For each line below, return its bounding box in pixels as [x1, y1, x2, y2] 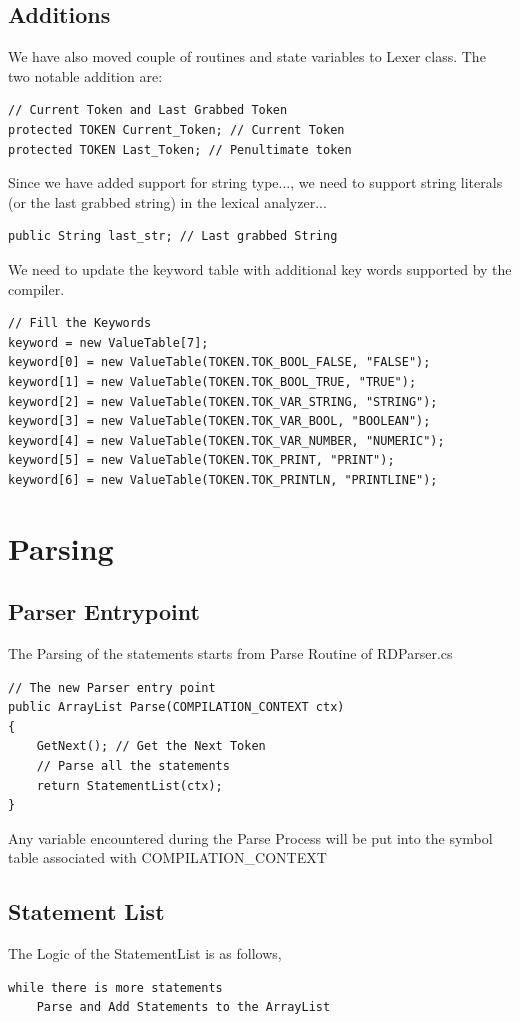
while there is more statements [8, 980, 223, 995]
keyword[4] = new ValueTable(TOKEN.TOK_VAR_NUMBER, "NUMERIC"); [8, 433, 445, 448]
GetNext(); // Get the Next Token [36, 739, 266, 754]
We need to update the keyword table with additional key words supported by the [8, 258, 512, 279]
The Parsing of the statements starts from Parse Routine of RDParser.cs [8, 643, 453, 664]
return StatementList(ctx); [36, 778, 223, 793]
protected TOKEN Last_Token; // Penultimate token [8, 142, 352, 157]
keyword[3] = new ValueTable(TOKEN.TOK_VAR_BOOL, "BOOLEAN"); [8, 414, 431, 429]
